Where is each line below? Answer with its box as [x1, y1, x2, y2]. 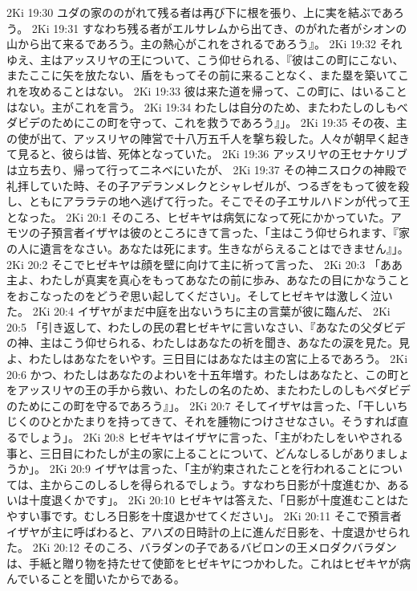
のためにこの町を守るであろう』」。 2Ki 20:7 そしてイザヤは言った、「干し [6, 397, 386, 414]
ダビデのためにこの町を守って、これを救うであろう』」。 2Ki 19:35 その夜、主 [6, 114, 407, 131]
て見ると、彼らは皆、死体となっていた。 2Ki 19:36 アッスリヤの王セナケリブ [6, 145, 407, 162]
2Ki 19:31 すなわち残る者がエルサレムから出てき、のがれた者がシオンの [31, 19, 407, 36]
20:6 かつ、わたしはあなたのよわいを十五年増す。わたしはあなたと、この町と [6, 365, 411, 382]
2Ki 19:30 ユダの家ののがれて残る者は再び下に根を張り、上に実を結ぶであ [6, 4, 393, 20]
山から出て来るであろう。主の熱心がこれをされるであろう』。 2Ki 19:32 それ [6, 35, 403, 52]
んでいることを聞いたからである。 [6, 570, 185, 587]
